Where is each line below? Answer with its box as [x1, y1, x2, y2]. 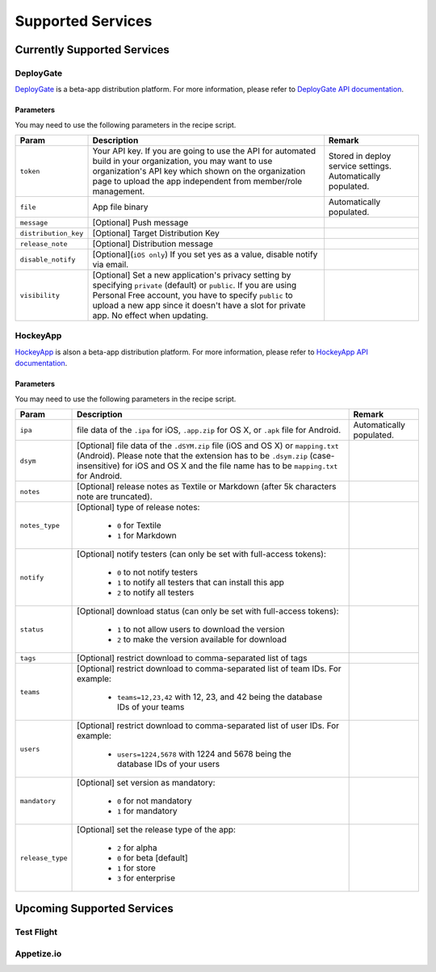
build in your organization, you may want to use [92, 156, 273, 167]
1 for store [117, 862, 157, 874]
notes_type [19, 521, 61, 530]
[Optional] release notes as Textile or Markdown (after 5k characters [77, 481, 337, 492]
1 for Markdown [117, 530, 177, 541]
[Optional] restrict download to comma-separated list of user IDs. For [77, 720, 339, 731]
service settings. [328, 161, 392, 172]
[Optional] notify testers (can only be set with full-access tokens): [77, 549, 327, 560]
